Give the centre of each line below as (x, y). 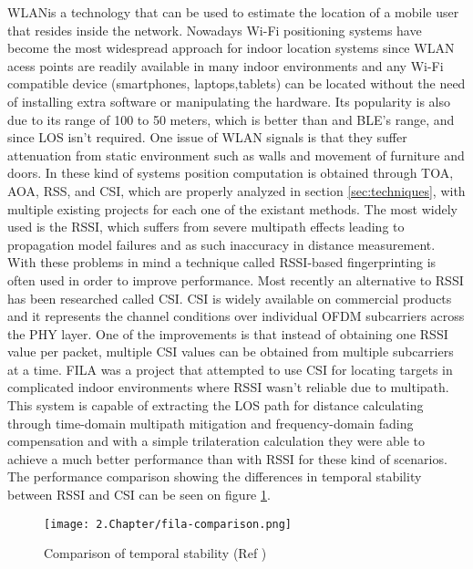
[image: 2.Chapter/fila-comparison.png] (168, 524)
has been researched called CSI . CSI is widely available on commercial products (230, 298)
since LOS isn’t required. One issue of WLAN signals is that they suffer (207, 137)
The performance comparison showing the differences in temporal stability (215, 476)
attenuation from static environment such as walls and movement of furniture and (236, 155)
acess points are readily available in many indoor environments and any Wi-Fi (226, 65)
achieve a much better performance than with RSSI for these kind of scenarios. (227, 458)
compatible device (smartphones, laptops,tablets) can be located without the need (236, 83)
